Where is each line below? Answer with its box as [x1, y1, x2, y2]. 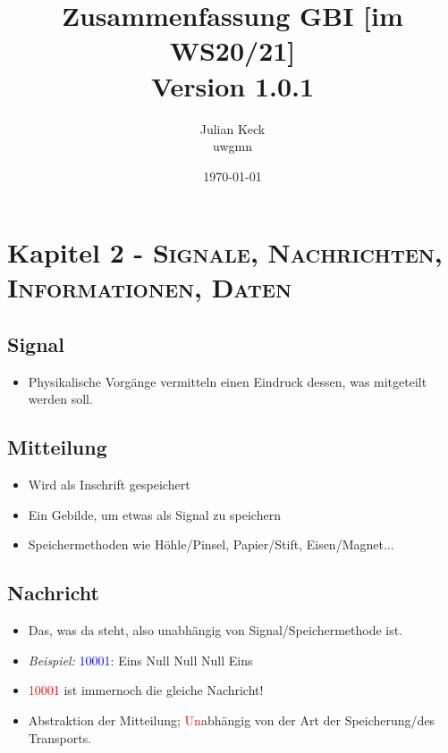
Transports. [28, 728, 92, 747]
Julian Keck [199, 119, 266, 138]
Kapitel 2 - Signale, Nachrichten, [7, 234, 443, 271]
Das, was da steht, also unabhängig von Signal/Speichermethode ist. [28, 621, 403, 640]
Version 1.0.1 [150, 67, 315, 104]
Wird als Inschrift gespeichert [28, 475, 190, 494]
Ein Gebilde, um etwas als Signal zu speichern [28, 505, 281, 523]
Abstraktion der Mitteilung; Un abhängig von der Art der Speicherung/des [28, 711, 435, 730]
